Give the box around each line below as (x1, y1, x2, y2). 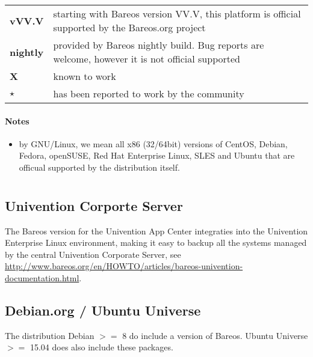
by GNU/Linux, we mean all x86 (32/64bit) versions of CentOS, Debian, (19, 137, 288, 150)
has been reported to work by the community (53, 87, 244, 100)
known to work (53, 69, 116, 83)
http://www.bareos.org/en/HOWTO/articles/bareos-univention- (5, 260, 243, 272)
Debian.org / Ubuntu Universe (5, 301, 201, 319)
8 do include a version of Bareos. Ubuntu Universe (122, 329, 308, 341)
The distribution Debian (5, 329, 95, 341)
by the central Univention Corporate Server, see (5, 248, 181, 260)
